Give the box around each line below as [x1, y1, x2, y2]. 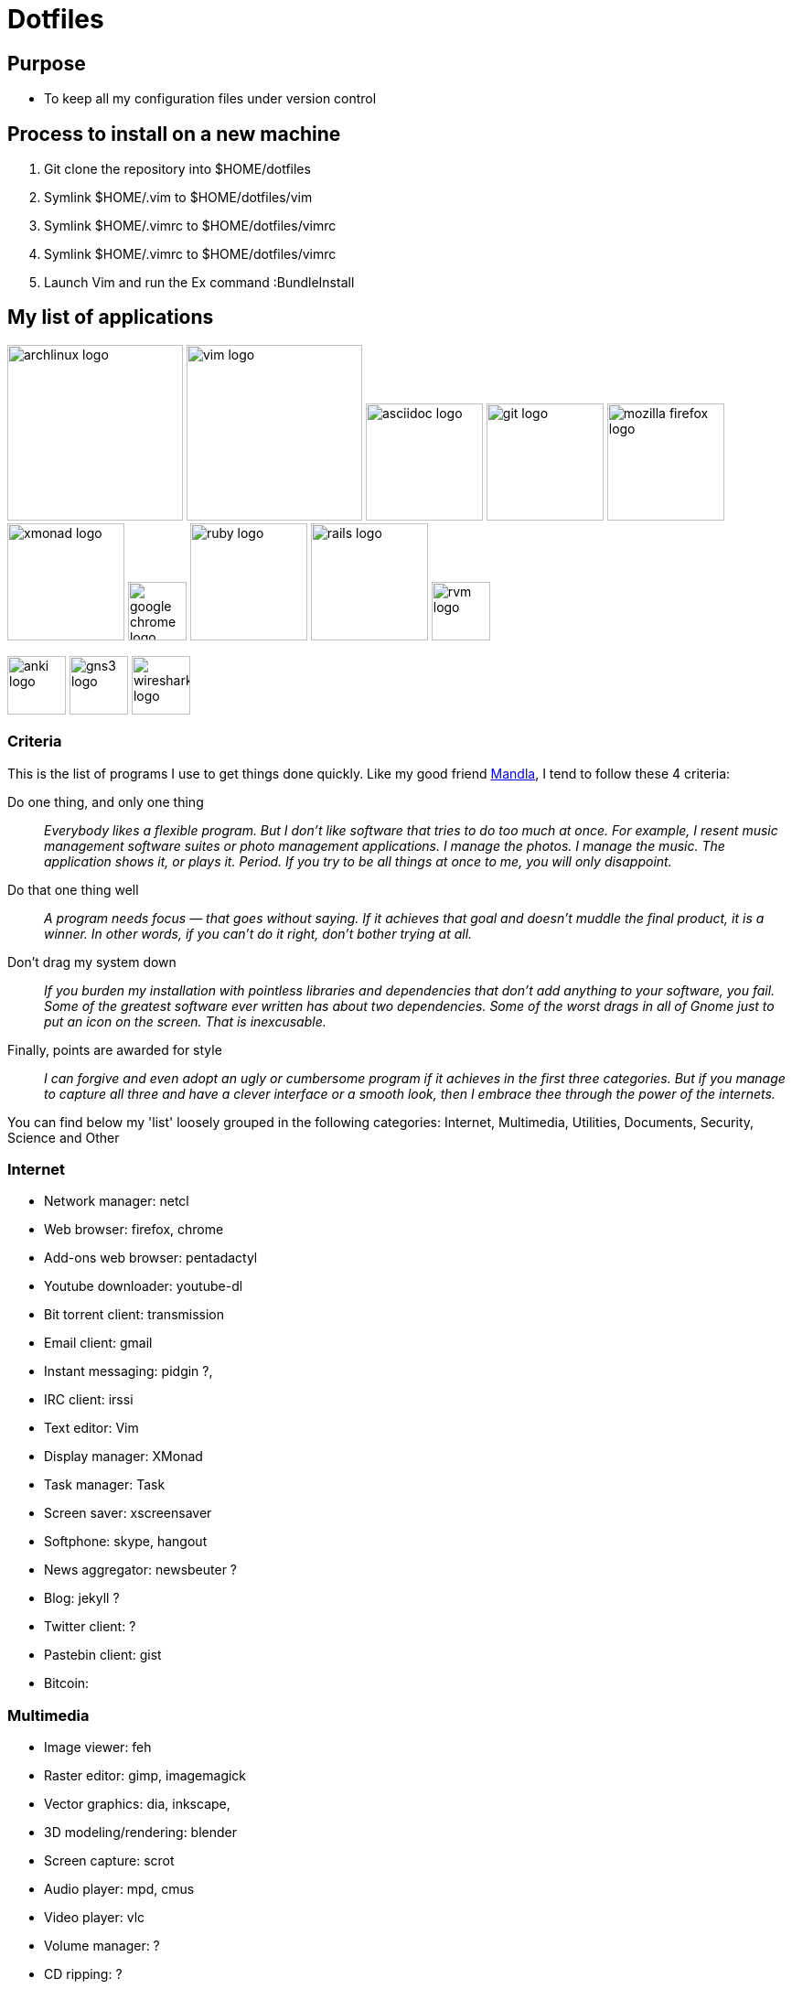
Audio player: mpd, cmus [44, 1881, 195, 1898]
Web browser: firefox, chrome [44, 1221, 224, 1238]
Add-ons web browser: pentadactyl [44, 1250, 258, 1266]
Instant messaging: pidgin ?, [44, 1363, 213, 1380]
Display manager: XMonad [44, 1448, 203, 1465]
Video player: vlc [44, 1909, 145, 1926]
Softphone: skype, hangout [44, 1533, 208, 1550]
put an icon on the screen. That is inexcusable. [44, 1013, 326, 1029]
